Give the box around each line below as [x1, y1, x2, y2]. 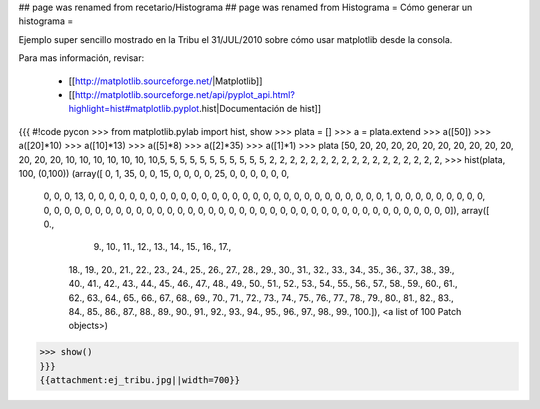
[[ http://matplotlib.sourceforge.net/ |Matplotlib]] [68, 75, 263, 87]
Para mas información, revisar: [18, 52, 145, 64]
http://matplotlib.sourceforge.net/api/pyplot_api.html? [75, 88, 295, 100]
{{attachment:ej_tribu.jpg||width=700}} [39, 375, 240, 386]
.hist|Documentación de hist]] [198, 103, 322, 115]
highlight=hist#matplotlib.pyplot [68, 103, 200, 115]
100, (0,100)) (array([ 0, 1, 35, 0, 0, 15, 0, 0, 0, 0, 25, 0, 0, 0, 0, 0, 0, [18, 167, 290, 179]
